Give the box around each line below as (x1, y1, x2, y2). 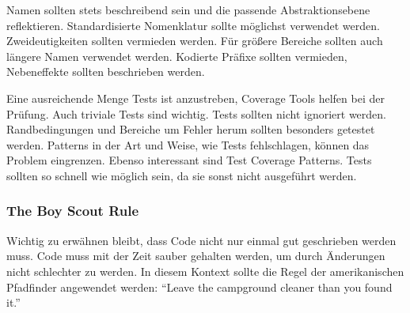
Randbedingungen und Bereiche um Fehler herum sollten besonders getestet (6, 121, 375, 138)
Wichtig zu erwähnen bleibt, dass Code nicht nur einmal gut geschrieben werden (6, 232, 397, 248)
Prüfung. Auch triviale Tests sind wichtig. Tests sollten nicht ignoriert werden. (6, 105, 386, 122)
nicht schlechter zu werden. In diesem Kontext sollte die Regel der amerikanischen (6, 262, 404, 279)
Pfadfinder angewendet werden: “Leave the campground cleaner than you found (6, 278, 393, 295)
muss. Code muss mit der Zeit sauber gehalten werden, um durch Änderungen (6, 247, 385, 264)
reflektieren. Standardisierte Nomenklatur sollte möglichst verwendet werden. (6, 17, 380, 33)
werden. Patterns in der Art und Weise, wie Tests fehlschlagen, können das (6, 136, 370, 153)
